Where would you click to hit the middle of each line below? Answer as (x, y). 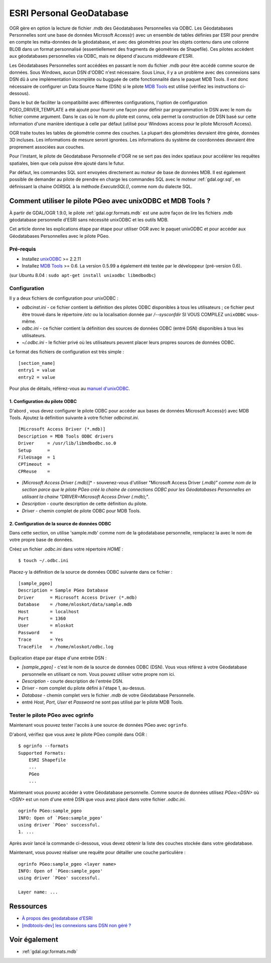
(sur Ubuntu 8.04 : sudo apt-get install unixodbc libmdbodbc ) (83, 275)
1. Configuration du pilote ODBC (43, 401)
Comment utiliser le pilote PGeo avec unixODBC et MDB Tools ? (110, 201)
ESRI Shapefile (47, 760)
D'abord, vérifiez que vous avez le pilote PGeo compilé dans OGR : (78, 734)
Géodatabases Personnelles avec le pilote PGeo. (59, 236)
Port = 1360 (42, 618)
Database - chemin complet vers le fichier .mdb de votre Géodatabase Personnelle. (108, 695)
